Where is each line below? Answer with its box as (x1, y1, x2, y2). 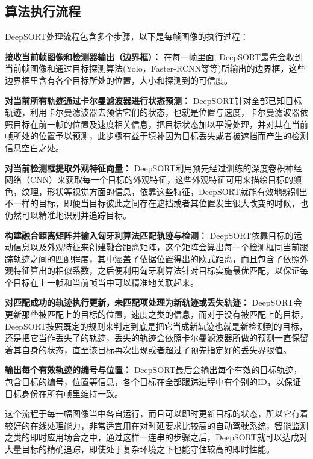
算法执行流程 (5, 2, 81, 20)
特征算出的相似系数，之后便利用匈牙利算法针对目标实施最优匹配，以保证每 (13, 264, 308, 277)
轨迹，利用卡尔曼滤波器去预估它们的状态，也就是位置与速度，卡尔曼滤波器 (5, 106, 300, 119)
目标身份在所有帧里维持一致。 (5, 387, 123, 399)
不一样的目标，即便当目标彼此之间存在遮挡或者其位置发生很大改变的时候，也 (5, 197, 308, 209)
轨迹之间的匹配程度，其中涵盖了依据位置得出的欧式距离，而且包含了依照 (13, 252, 300, 265)
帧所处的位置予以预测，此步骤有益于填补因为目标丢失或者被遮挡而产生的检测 (5, 129, 308, 142)
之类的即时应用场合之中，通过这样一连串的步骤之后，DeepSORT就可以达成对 (5, 431, 308, 443)
